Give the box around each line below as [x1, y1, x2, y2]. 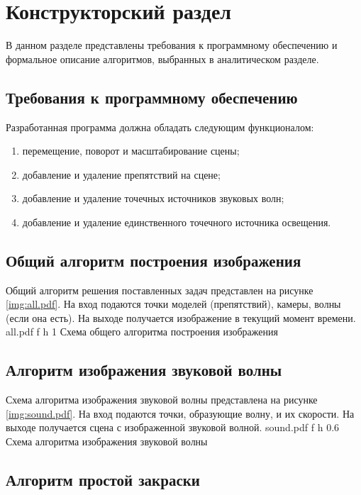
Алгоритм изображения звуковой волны [6, 359, 282, 381]
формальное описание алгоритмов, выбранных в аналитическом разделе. [6, 51, 319, 66]
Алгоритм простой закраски [6, 469, 200, 491]
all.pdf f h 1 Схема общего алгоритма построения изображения [6, 324, 278, 339]
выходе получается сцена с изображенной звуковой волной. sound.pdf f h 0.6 [6, 420, 340, 435]
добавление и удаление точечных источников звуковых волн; [22, 191, 284, 206]
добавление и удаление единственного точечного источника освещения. [22, 214, 331, 229]
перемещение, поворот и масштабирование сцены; [22, 143, 240, 158]
